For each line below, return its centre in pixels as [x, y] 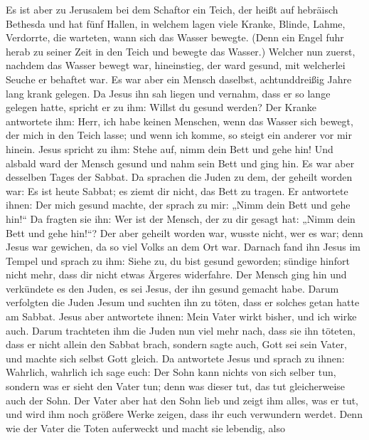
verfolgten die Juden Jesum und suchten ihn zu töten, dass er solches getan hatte [183, 302]
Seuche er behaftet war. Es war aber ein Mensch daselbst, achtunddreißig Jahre [179, 79]
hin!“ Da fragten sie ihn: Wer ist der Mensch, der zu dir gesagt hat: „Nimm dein [181, 218]
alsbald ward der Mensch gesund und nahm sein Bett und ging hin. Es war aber [180, 163]
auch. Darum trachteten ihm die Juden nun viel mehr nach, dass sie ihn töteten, [181, 330]
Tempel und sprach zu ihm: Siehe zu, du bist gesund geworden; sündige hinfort [178, 260]
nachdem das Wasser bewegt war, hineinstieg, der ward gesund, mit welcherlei [176, 65]
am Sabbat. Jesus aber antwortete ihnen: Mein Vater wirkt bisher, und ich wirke [181, 316]
